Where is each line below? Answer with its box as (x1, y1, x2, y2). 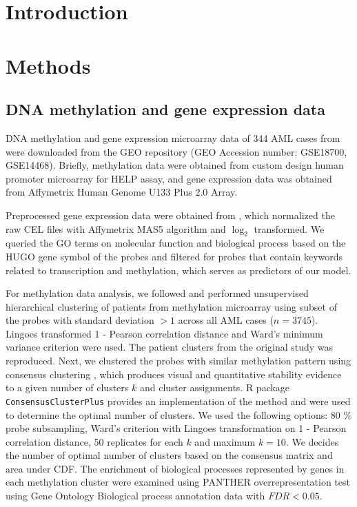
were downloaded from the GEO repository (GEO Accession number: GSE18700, (6, 144, 347, 158)
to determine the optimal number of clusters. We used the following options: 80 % (6, 407, 352, 422)
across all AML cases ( (178, 313, 274, 327)
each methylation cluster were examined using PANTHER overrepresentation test (6, 475, 350, 489)
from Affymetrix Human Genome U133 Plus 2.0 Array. (6, 185, 238, 199)
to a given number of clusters (6, 380, 129, 395)
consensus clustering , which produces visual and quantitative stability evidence (6, 366, 342, 381)
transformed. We (254, 221, 325, 236)
